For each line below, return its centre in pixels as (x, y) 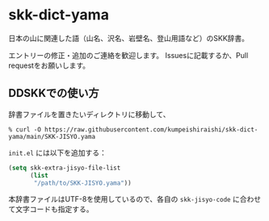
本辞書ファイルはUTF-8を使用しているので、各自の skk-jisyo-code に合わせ (134, 199)
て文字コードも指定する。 (51, 209)
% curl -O (25, 129)
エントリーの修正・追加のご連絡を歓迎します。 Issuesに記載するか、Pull (128, 55)
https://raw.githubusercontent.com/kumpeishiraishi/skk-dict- (151, 129)
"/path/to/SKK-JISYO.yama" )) (82, 183)
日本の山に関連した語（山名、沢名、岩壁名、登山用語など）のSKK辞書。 (128, 38)
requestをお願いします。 (49, 65)
